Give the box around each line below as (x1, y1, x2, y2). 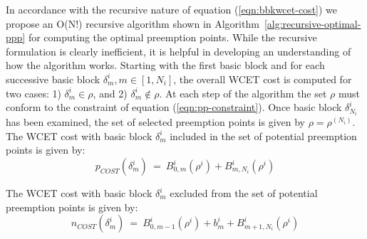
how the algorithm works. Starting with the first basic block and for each (6, 58, 325, 73)
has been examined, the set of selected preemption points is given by (6, 115, 305, 129)
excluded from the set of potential (170, 186, 318, 201)
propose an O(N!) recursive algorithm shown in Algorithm (6, 16, 259, 31)
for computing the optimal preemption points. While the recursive (28, 30, 317, 45)
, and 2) (93, 85, 128, 100)
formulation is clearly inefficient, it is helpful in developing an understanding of (6, 43, 351, 58)
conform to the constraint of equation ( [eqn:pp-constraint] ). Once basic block (6, 100, 342, 115)
